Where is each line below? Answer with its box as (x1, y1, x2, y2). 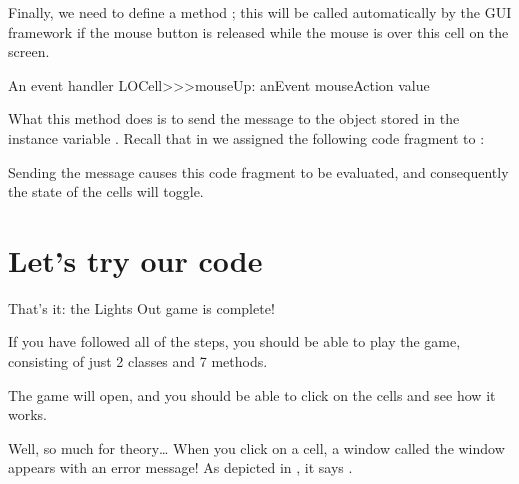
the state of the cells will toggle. (8, 181, 204, 202)
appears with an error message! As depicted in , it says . (8, 457, 353, 478)
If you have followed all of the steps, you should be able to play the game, (8, 331, 461, 352)
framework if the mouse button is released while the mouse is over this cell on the (8, 21, 509, 42)
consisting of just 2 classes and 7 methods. (8, 351, 268, 372)
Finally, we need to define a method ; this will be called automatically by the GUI (8, 2, 512, 22)
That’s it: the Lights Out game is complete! (8, 297, 275, 318)
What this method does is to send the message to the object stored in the (8, 108, 460, 129)
